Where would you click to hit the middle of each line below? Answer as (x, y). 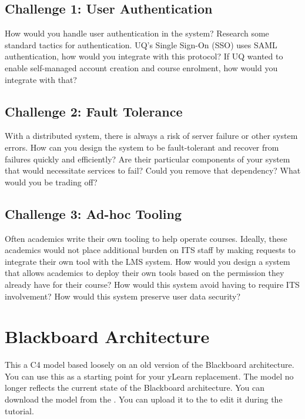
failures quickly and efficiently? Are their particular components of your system (148, 159)
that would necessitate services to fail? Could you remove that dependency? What (153, 170)
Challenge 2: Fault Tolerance (94, 111)
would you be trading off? (51, 182)
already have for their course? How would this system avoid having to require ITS (152, 284)
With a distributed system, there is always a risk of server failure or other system (151, 136)
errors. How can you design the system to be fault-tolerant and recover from (142, 147)
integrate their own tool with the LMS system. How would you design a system (148, 261)
